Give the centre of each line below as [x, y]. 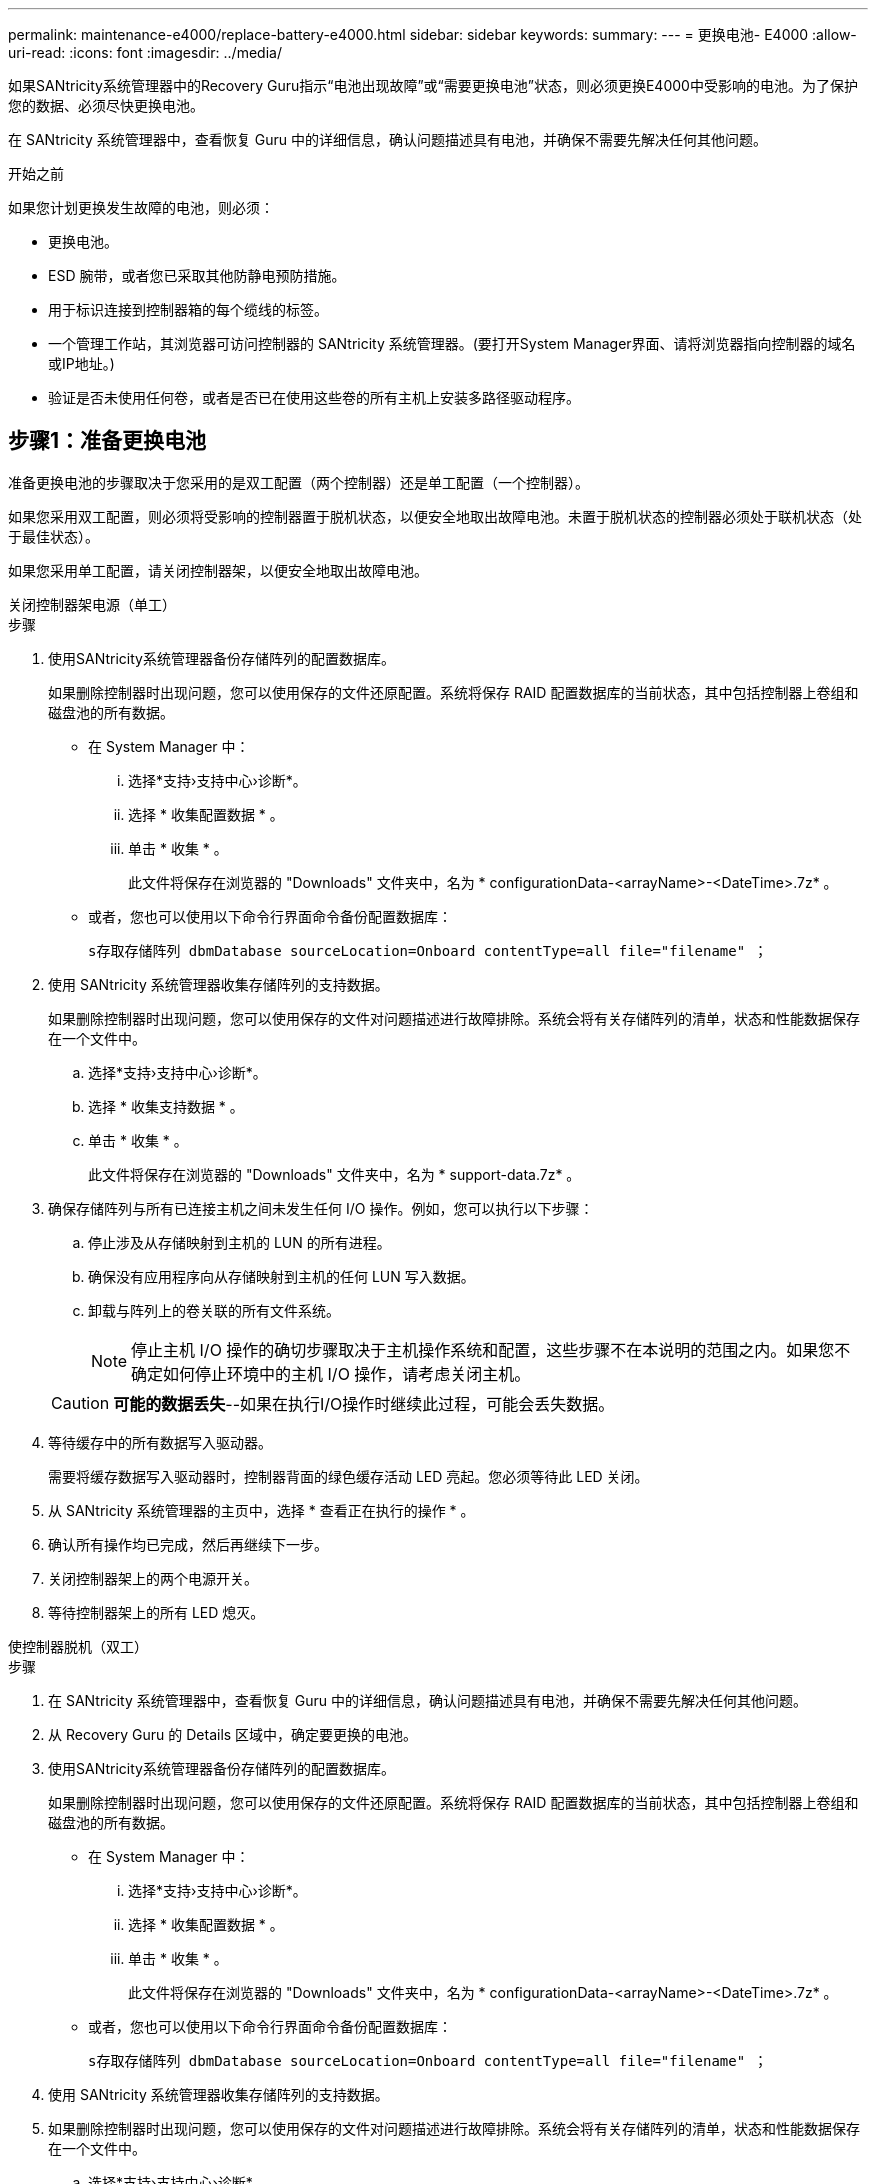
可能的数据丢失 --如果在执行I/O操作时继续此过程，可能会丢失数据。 [364, 1403]
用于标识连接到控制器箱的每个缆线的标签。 [188, 309]
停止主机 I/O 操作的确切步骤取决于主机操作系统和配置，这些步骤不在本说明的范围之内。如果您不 [491, 1349]
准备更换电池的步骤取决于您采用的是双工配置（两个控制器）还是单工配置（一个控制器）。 [298, 482]
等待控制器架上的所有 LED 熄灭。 [156, 1612]
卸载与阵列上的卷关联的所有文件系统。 [214, 1310]
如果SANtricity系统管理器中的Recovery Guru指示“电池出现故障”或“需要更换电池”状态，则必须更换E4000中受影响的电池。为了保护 [433, 85]
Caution [80, 1402]
